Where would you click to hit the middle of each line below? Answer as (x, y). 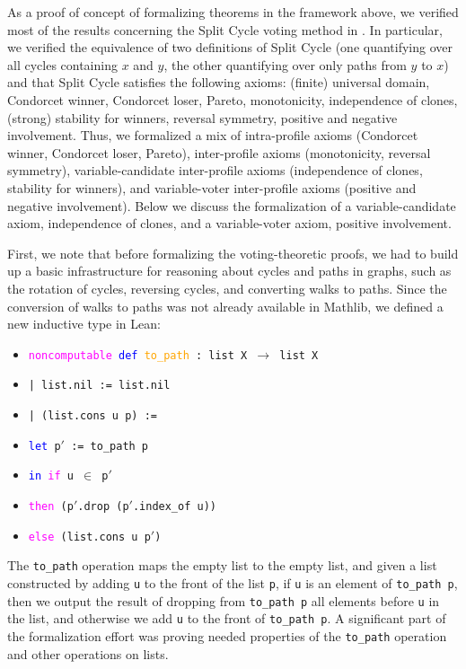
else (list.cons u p (89, 537)
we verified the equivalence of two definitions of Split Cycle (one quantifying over (230, 47)
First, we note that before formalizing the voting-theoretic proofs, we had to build (233, 253)
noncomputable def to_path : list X (138, 355)
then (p (51, 506)
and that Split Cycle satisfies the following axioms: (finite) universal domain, (219, 82)
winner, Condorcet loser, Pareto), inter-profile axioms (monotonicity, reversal (219, 152)
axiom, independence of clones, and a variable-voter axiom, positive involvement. (229, 223)
